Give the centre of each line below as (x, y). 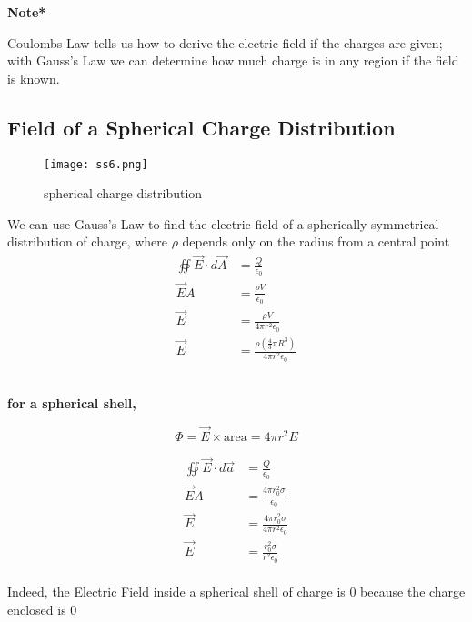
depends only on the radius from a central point (316, 241)
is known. (34, 78)
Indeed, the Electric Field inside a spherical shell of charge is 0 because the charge (236, 592)
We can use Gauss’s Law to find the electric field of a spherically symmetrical (223, 223)
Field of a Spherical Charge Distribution (201, 127)
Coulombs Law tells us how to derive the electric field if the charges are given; (225, 42)
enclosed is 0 (42, 609)
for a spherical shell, (72, 403)
